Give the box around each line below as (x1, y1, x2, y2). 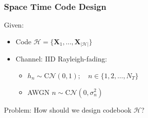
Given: (4, 20, 24, 30)
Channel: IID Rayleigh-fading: (15, 54, 107, 64)
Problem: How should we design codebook (4, 104, 132, 115)
